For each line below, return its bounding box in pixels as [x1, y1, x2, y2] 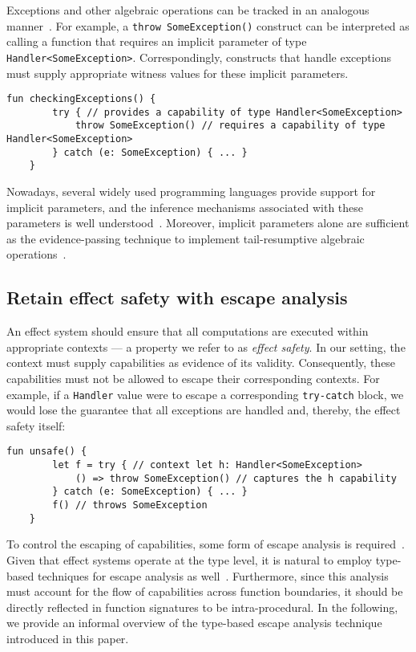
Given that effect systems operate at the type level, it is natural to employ [6, 551, 373, 568]
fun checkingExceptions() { [6, 93, 156, 105]
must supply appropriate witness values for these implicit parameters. [6, 64, 349, 81]
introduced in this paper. [6, 630, 129, 646]
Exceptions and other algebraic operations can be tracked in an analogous [6, 2, 370, 18]
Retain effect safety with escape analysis [6, 285, 348, 310]
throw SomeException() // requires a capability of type [75, 120, 386, 132]
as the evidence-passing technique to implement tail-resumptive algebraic [6, 230, 365, 247]
